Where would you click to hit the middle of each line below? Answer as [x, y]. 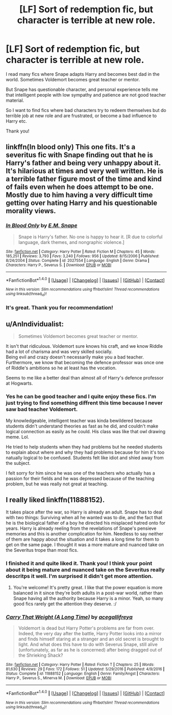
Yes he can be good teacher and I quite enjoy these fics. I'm [81, 396]
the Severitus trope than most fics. [42, 550]
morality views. [31, 211]
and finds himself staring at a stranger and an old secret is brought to [91, 639]
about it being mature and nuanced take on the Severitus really [85, 570]
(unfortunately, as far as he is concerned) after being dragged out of [90, 650]
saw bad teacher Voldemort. [42, 409]
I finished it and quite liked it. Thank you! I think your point [79, 564]
